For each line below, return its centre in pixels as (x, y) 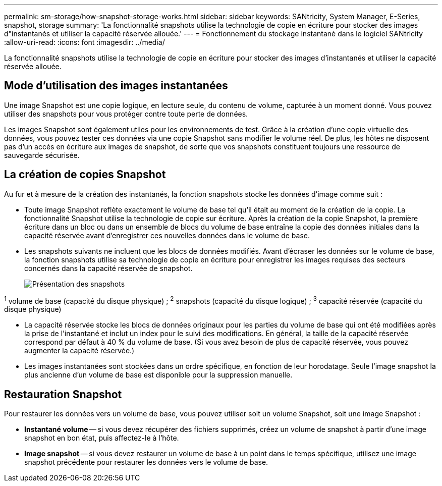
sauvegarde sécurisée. (42, 155)
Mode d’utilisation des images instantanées (116, 86)
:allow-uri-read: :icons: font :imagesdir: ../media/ (85, 42)
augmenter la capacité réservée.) (79, 351)
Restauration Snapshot (63, 394)
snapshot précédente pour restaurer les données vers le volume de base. (146, 462)
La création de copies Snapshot (85, 175)
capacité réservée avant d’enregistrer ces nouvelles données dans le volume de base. (167, 235)
